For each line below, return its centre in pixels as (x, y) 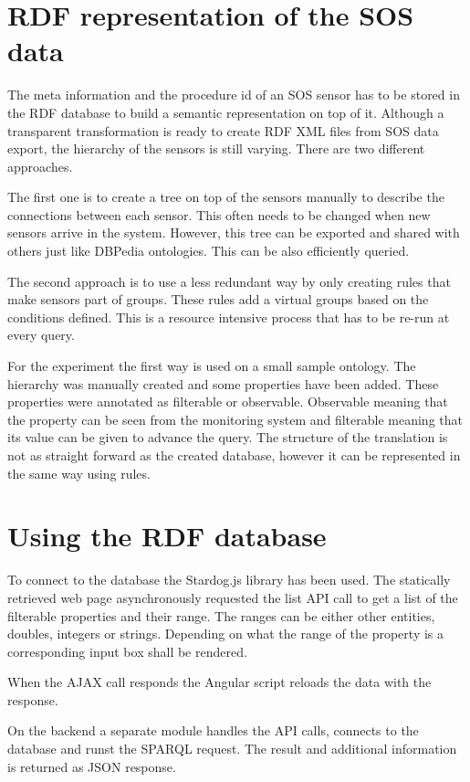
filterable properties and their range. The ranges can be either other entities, (221, 615)
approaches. (40, 166)
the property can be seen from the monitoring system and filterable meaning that (235, 419)
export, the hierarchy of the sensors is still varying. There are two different (216, 148)
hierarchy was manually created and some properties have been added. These (223, 383)
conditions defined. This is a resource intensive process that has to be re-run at (229, 317)
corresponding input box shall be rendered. (127, 651)
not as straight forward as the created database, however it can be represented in (234, 455)
